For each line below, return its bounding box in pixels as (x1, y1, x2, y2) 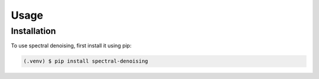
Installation (11, 26, 56, 36)
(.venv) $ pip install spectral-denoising (23, 58, 148, 64)
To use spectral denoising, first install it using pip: (11, 42, 132, 49)
